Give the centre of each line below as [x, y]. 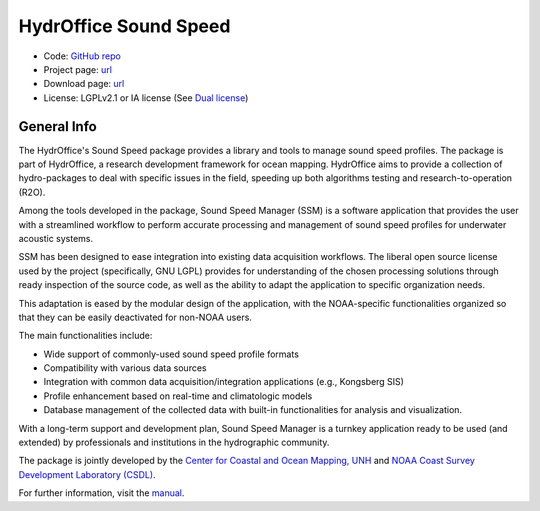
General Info [57, 126]
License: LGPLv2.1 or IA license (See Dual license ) [146, 97]
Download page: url [84, 84]
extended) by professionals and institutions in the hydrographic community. [174, 442]
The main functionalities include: [85, 336]
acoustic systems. [56, 238]
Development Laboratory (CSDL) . [87, 474]
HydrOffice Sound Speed [124, 26]
